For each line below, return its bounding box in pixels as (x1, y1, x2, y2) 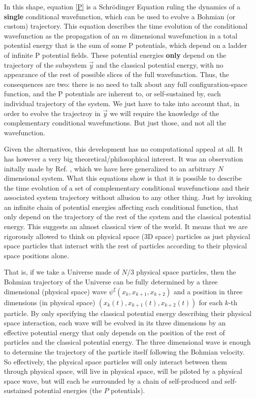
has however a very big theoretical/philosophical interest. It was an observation (4, 153, 243, 163)
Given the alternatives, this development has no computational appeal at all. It (4, 144, 243, 154)
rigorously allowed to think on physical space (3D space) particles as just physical (4, 231, 251, 241)
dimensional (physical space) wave (4, 286, 107, 296)
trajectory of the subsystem (4, 59, 87, 70)
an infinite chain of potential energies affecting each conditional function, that (4, 201, 239, 212)
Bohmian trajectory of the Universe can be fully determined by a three (4, 277, 218, 287)
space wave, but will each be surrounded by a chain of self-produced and (4, 375, 223, 386)
